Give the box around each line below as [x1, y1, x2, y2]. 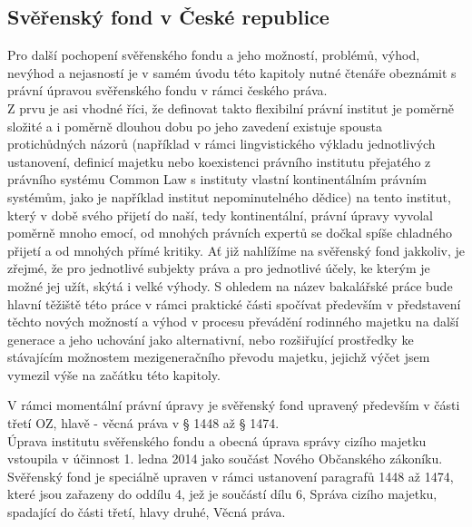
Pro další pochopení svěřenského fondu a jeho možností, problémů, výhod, [7, 45, 420, 64]
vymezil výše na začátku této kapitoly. [7, 365, 221, 384]
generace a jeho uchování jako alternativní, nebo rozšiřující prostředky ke [7, 329, 414, 348]
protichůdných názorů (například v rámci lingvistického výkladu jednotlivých [7, 134, 436, 153]
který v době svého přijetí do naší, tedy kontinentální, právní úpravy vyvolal [7, 205, 433, 224]
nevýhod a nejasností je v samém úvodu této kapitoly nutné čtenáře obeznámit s [7, 63, 457, 82]
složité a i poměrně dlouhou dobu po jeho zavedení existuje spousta [7, 116, 382, 135]
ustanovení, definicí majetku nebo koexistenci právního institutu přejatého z [7, 151, 431, 171]
